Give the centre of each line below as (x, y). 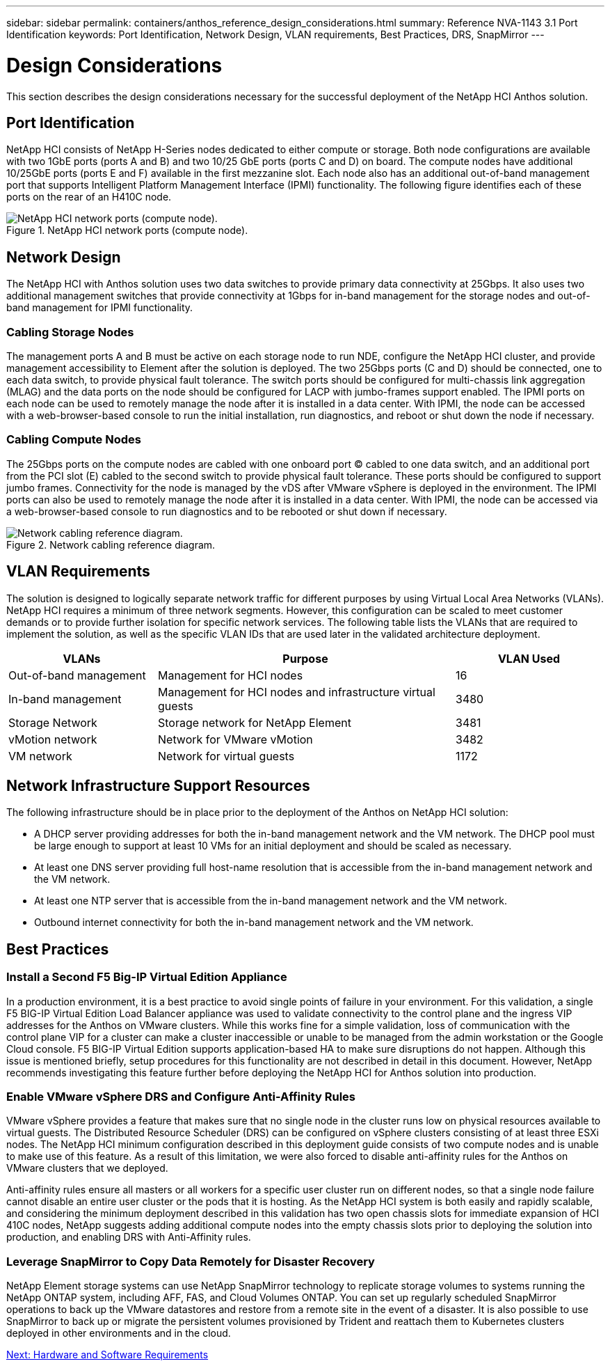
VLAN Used (529, 658)
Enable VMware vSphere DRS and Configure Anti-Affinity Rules (181, 1096)
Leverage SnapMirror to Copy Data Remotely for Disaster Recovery (191, 1261)
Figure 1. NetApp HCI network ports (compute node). (127, 230)
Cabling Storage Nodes (70, 332)
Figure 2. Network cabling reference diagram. (111, 544)
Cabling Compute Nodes (74, 440)
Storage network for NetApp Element (255, 722)
